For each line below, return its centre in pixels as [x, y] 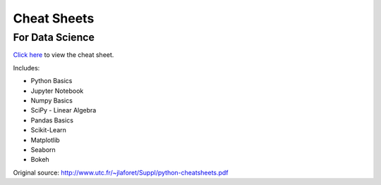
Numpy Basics [52, 100]
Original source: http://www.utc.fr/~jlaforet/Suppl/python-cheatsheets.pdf [121, 172]
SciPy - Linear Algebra [64, 110]
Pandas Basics [52, 120]
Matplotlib [45, 140]
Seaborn [43, 149]
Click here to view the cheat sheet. [64, 55]
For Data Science [54, 37]
